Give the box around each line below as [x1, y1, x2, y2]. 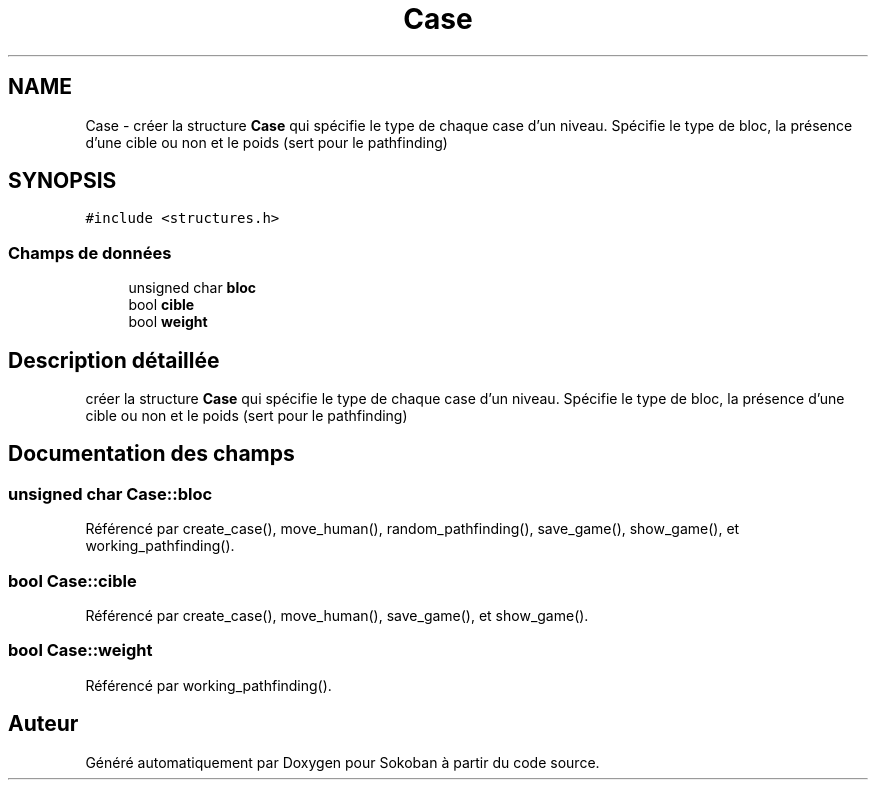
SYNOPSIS [8, 168, 117, 194]
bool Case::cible [8, 570, 137, 591]
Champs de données [8, 242, 172, 263]
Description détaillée [8, 347, 220, 373]
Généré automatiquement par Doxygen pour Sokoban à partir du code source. [85, 753, 600, 771]
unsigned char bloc [128, 279, 257, 297]
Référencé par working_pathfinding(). [85, 676, 332, 694]
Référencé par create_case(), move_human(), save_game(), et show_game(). [85, 607, 589, 624]
